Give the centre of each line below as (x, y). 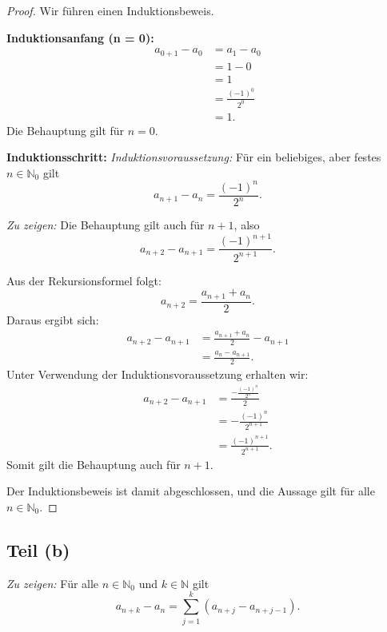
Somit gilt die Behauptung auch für (94, 464)
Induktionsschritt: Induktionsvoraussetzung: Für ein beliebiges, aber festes (194, 157)
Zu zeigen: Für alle (53, 583)
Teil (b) (38, 549)
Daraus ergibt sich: (53, 319)
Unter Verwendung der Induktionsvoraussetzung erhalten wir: (158, 374)
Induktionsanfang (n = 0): (80, 37)
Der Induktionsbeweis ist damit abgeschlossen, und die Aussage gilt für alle (191, 491)
